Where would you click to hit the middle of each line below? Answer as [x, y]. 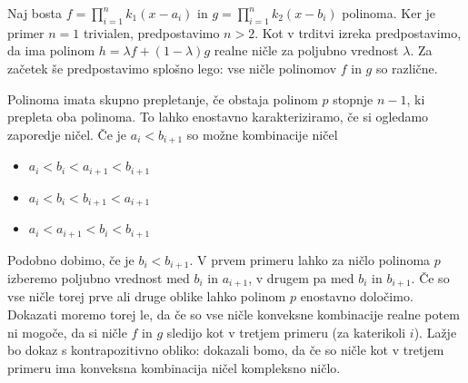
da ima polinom [51, 50]
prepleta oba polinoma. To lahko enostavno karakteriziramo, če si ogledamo [218, 117]
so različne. [407, 68]
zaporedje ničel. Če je [67, 134]
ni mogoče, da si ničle [67, 332]
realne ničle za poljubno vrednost [306, 50]
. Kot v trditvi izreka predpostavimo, [358, 32]
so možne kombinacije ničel [262, 134]
